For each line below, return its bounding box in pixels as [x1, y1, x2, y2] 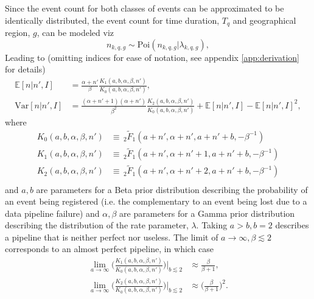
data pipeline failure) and [5, 206, 100, 219]
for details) [5, 63, 46, 76]
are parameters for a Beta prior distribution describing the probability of [36, 183, 308, 195]
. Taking [196, 219, 228, 231]
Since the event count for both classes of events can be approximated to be [5, 2, 284, 14]
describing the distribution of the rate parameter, [5, 219, 189, 231]
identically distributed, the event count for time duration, [5, 13, 220, 26]
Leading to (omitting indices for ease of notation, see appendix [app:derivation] [5, 51, 299, 63]
